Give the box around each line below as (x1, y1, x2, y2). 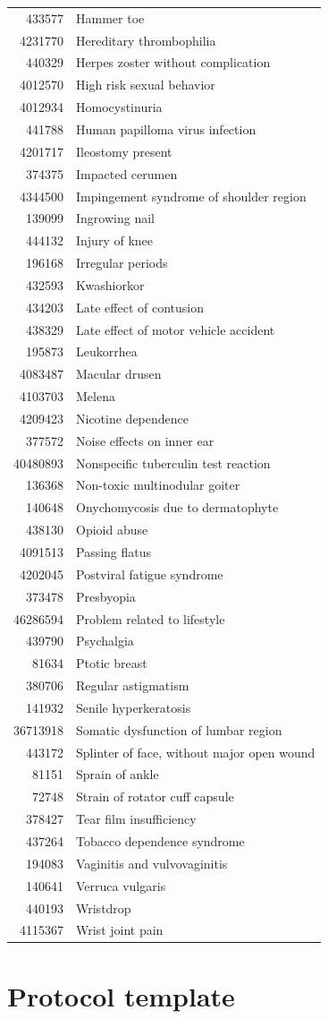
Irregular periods (76, 253, 168, 272)
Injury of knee (76, 231, 154, 250)
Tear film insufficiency (76, 809, 197, 828)
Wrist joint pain (76, 921, 164, 939)
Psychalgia (76, 631, 134, 650)
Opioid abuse (76, 520, 148, 539)
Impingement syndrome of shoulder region (76, 186, 307, 205)
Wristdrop (76, 898, 131, 917)
